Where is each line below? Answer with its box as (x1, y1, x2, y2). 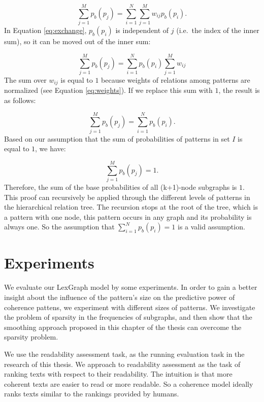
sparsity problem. (4, 331, 58, 342)
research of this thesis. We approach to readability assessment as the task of (4, 358, 241, 369)
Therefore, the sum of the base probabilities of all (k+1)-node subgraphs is (4, 181, 237, 192)
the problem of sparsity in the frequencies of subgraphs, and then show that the (4, 312, 252, 322)
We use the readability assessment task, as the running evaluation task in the (4, 348, 245, 359)
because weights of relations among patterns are (101, 74, 250, 85)
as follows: (4, 94, 36, 105)
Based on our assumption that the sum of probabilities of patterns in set (4, 133, 230, 144)
